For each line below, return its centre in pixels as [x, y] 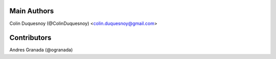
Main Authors [32, 11]
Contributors [30, 38]
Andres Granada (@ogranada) [41, 50]
